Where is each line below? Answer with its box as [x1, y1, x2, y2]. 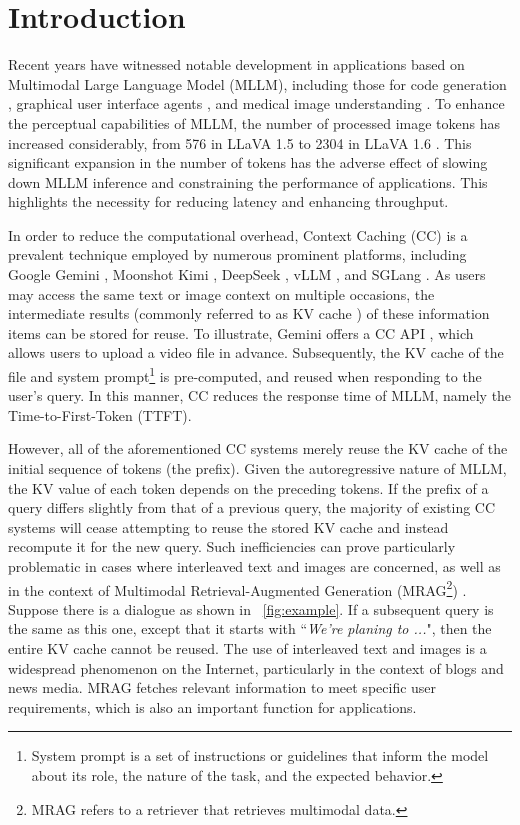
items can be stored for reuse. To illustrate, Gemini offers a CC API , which [8, 322, 474, 343]
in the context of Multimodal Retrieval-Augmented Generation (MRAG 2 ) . [8, 576, 467, 600]
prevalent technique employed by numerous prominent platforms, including [8, 244, 467, 265]
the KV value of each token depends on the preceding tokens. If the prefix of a [8, 477, 489, 498]
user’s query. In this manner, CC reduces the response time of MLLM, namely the [8, 385, 512, 406]
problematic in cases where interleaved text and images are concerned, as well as [8, 556, 501, 577]
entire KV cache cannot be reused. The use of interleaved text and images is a [8, 638, 487, 659]
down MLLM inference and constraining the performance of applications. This [8, 171, 488, 192]
